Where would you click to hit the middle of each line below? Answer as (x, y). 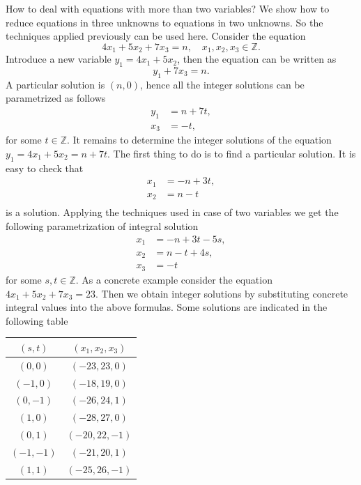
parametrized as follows (56, 98)
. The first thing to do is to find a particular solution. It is (232, 153)
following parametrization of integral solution (102, 225)
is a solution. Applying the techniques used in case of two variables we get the (172, 212)
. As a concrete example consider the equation (174, 279)
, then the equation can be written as (257, 59)
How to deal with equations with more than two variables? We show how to (168, 8)
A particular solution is (55, 84)
